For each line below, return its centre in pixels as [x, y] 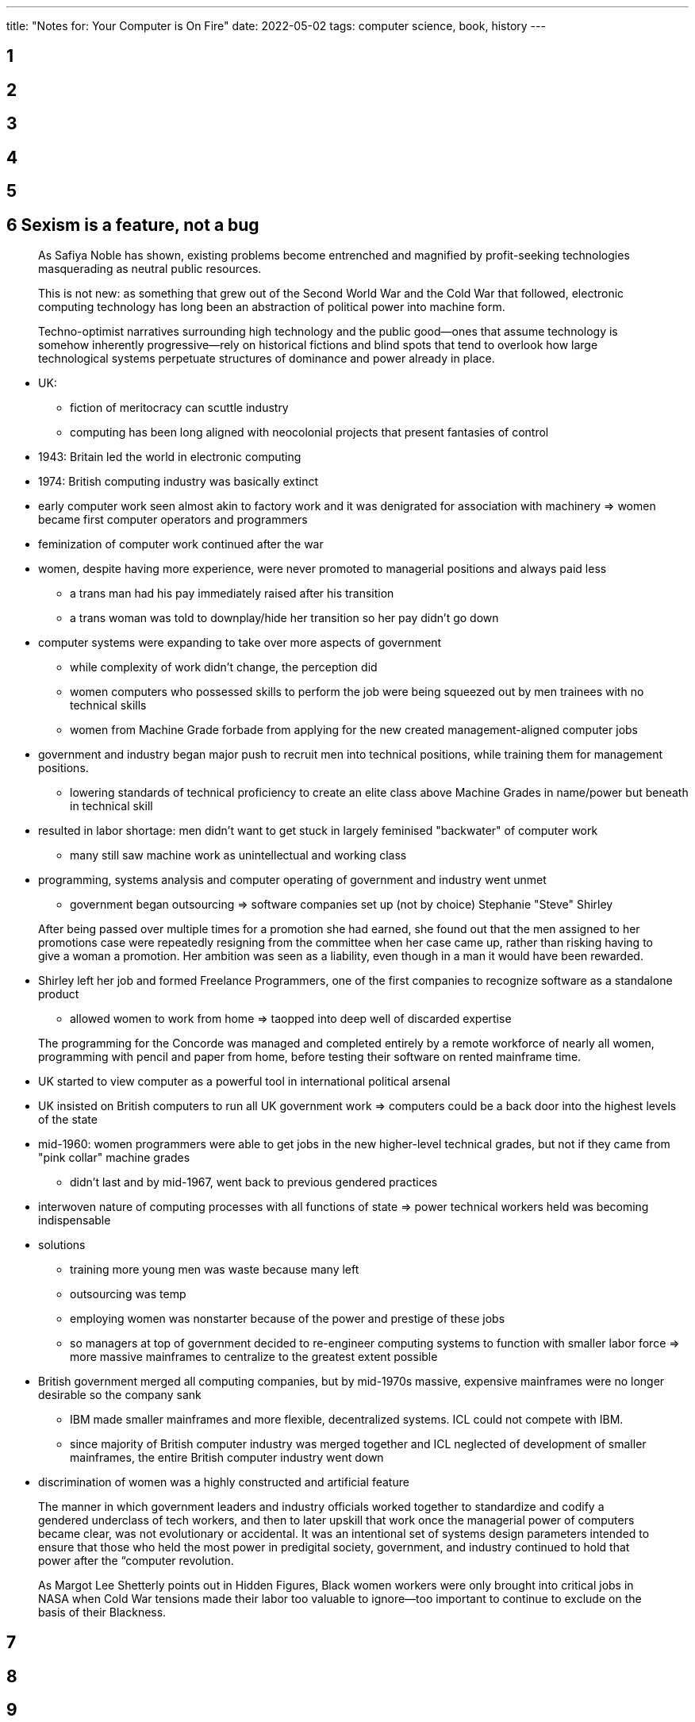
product [59, 994]
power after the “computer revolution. [136, 1560]
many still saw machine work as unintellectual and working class [238, 855]
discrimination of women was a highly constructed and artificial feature [224, 1482]
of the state [68, 1119]
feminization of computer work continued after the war [181, 544]
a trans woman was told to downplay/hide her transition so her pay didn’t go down [284, 617]
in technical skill [111, 805]
